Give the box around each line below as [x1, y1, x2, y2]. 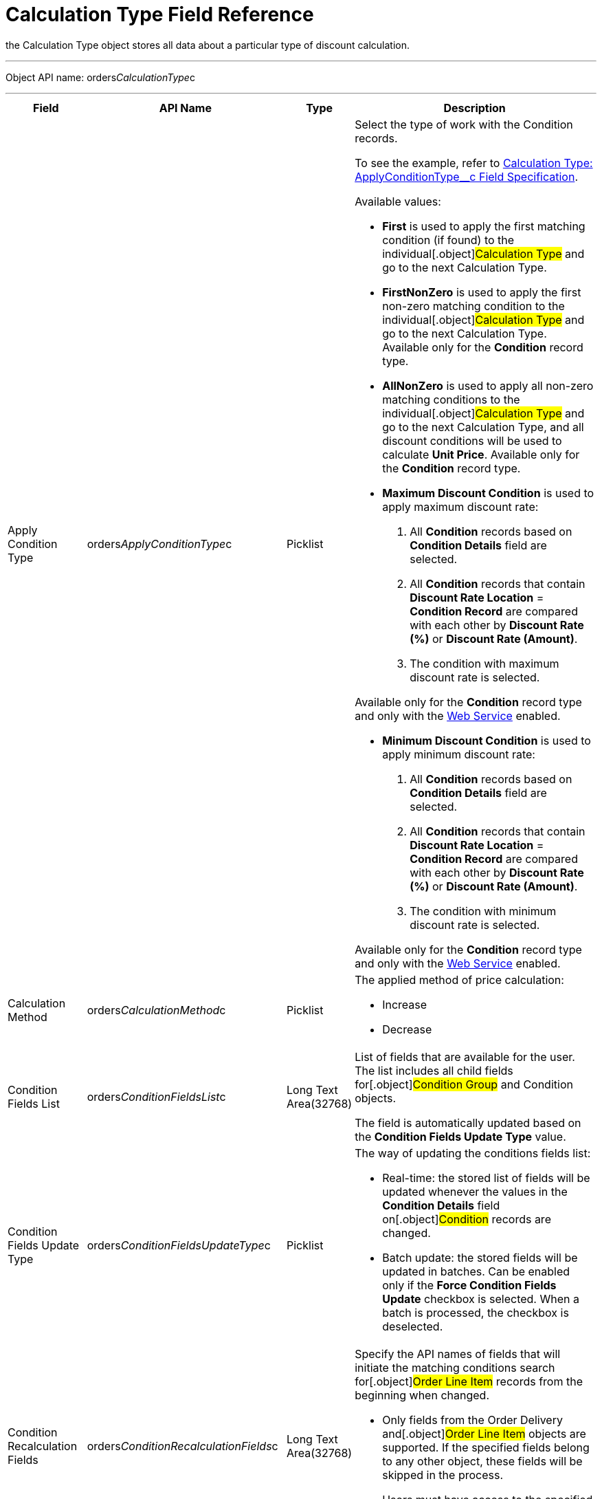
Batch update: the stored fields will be [382, 1250, 578, 1265]
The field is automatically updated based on [355, 1115, 581, 1130]
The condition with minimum [410, 904, 557, 918]
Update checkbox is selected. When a [382, 1291, 579, 1306]
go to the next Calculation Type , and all [382, 419, 584, 434]
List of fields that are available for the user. [355, 1049, 575, 1064]
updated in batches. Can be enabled [382, 1264, 570, 1278]
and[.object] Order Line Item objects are [382, 1426, 586, 1441]
